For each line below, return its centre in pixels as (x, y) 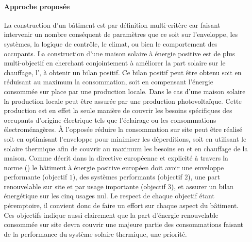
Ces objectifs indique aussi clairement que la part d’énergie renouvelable (111, 215)
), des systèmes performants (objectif (127, 177)
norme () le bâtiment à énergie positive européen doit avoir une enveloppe (114, 167)
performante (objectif (35, 177)
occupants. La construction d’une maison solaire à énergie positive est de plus (119, 53)
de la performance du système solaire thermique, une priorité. (95, 234)
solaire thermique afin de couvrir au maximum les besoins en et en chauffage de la (126, 148)
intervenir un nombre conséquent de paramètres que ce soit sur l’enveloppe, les (121, 34)
